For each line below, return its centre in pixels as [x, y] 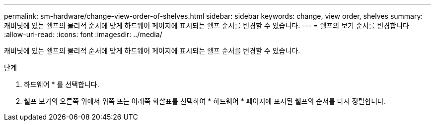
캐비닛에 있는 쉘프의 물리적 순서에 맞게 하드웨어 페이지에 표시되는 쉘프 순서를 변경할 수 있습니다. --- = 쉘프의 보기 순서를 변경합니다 [207, 25]
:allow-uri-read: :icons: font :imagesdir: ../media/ [83, 34]
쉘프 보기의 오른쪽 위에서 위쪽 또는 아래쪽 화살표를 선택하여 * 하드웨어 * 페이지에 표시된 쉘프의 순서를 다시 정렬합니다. [205, 101]
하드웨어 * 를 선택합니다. [62, 84]
